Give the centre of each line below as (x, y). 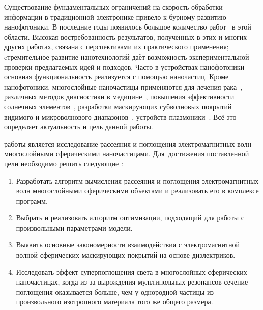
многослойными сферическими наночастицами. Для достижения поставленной (127, 153)
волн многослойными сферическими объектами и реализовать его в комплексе (137, 191)
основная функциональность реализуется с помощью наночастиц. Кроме (116, 77)
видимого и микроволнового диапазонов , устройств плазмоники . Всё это (120, 116)
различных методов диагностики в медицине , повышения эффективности (119, 96)
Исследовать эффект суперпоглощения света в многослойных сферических (131, 272)
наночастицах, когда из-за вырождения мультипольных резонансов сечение (132, 282)
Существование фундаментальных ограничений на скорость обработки (113, 7)
